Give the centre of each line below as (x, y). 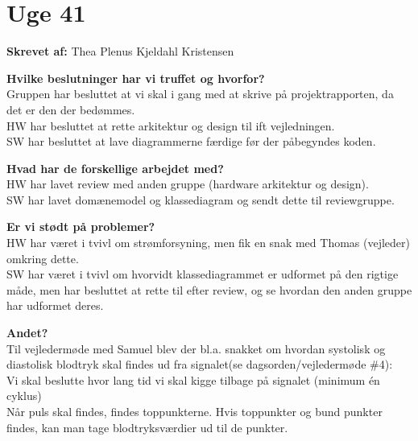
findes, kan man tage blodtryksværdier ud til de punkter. (147, 427)
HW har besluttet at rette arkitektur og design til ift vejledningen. (171, 125)
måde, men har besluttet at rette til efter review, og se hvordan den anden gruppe (209, 289)
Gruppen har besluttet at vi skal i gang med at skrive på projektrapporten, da (200, 94)
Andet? (27, 333)
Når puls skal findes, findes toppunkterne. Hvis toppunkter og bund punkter (195, 411)
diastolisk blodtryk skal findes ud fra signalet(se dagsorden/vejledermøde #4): (200, 364)
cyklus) (24, 396)
